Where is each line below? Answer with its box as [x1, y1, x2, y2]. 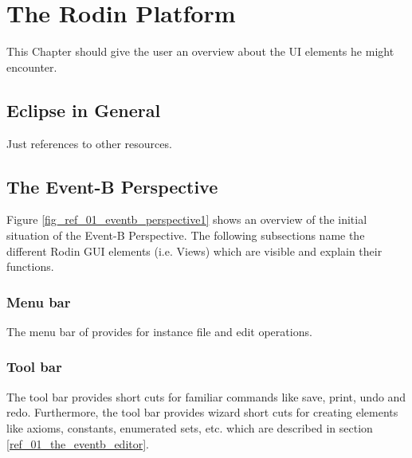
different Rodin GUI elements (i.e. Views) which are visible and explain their [6, 242, 383, 259]
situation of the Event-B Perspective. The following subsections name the [6, 226, 365, 243]
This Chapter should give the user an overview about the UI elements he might [6, 43, 394, 60]
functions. [6, 258, 54, 275]
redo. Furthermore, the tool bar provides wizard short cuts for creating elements [6, 404, 398, 421]
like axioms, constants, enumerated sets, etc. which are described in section [6, 419, 373, 436]
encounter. [6, 58, 57, 75]
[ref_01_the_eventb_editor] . [6, 435, 150, 452]
